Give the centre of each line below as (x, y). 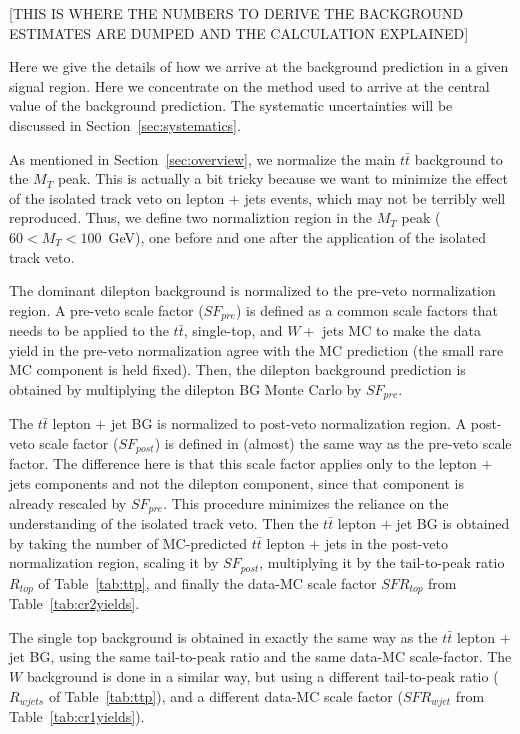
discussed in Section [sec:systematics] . (125, 124)
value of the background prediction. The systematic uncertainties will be (231, 105)
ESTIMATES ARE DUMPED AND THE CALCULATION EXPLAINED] (239, 32)
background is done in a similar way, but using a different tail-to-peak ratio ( (262, 675)
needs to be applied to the (89, 330)
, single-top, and (233, 330)
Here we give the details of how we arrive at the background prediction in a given (259, 66)
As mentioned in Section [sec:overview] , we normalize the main (202, 158)
